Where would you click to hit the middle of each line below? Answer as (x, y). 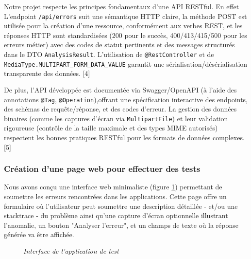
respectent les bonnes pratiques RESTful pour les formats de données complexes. (124, 138)
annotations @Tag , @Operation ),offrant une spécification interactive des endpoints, (126, 99)
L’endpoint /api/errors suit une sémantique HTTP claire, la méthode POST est (125, 16)
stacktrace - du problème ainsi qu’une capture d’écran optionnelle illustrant (116, 215)
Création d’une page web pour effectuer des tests (102, 169)
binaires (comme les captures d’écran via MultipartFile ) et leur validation (116, 118)
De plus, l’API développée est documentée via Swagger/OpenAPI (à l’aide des (120, 89)
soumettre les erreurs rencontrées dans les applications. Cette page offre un (115, 196)
